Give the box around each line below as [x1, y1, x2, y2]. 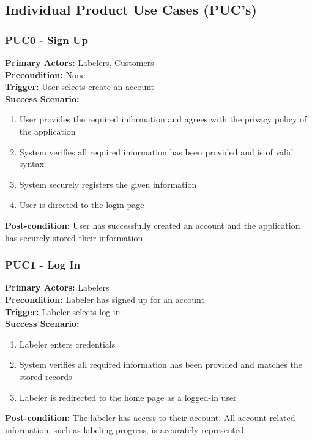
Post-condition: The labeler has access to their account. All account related [5, 411, 295, 424]
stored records [19, 370, 72, 382]
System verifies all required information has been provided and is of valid [19, 145, 294, 158]
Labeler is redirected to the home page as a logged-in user [19, 390, 237, 403]
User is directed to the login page [19, 198, 144, 211]
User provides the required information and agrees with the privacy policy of [19, 113, 307, 125]
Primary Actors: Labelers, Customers [5, 56, 154, 69]
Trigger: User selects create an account [5, 80, 155, 93]
